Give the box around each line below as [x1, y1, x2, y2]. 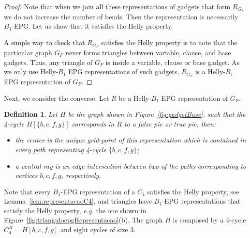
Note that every [4, 186, 51, 196]
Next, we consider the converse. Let [4, 93, 109, 103]
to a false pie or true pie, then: [124, 118, 216, 128]
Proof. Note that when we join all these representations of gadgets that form [4, 1, 231, 11]
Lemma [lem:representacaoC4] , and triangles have [4, 196, 152, 206]
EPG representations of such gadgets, [68, 66, 179, 77]
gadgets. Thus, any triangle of [4, 57, 92, 67]
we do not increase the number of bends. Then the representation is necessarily [4, 11, 238, 21]
